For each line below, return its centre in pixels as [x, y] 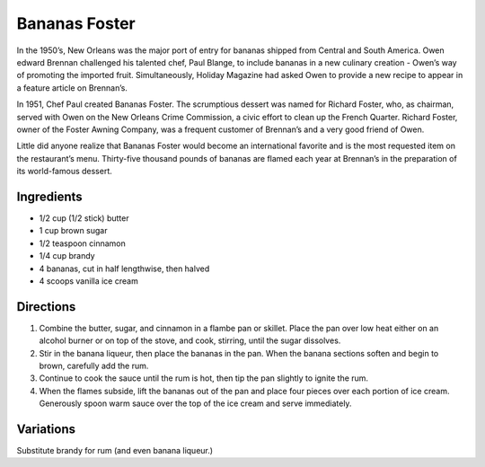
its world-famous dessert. [64, 172]
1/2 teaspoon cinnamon [82, 243]
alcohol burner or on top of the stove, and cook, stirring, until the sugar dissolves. [190, 340]
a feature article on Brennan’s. [72, 88]
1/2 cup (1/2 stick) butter [84, 218]
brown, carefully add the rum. [94, 366]
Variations [46, 429]
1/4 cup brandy [67, 256]
